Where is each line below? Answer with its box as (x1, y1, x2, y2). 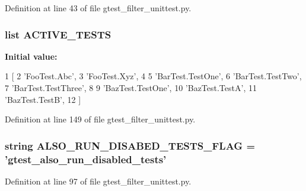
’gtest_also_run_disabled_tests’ (5, 151, 167, 166)
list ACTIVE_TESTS (5, 27, 111, 41)
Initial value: (5, 50, 58, 62)
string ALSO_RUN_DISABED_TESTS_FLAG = (5, 138, 256, 153)
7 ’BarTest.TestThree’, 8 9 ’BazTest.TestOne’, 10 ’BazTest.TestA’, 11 (5, 82, 257, 93)
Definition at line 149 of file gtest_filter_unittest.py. (5, 113, 196, 125)
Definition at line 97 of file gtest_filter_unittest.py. (5, 174, 192, 187)
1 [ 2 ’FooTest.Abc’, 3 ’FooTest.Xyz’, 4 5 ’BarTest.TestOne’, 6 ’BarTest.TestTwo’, (5, 70, 302, 82)
